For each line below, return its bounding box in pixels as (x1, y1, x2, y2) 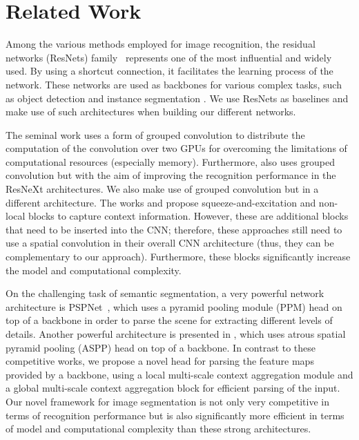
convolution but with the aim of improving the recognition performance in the (6, 168, 336, 182)
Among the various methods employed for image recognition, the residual (6, 37, 316, 51)
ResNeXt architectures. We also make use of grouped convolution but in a (6, 182, 319, 196)
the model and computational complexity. (6, 262, 182, 277)
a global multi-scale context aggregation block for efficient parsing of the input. (6, 381, 340, 395)
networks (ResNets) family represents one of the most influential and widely (6, 50, 332, 64)
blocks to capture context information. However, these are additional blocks (28, 209, 349, 223)
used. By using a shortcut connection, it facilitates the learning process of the (6, 64, 333, 78)
